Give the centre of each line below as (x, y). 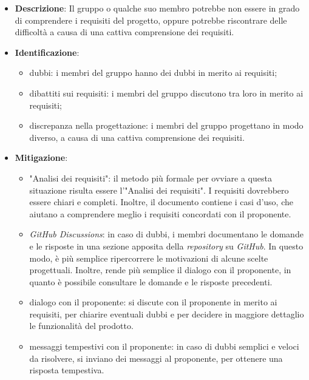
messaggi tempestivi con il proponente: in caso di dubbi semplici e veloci (164, 346)
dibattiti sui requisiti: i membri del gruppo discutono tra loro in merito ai (166, 93)
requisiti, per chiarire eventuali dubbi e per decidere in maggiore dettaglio (167, 314)
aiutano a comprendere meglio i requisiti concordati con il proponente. (160, 213)
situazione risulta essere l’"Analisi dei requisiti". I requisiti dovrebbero (159, 190)
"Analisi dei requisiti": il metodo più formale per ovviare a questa (151, 178)
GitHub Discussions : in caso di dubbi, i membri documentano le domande (166, 234)
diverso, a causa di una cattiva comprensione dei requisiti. (137, 137)
